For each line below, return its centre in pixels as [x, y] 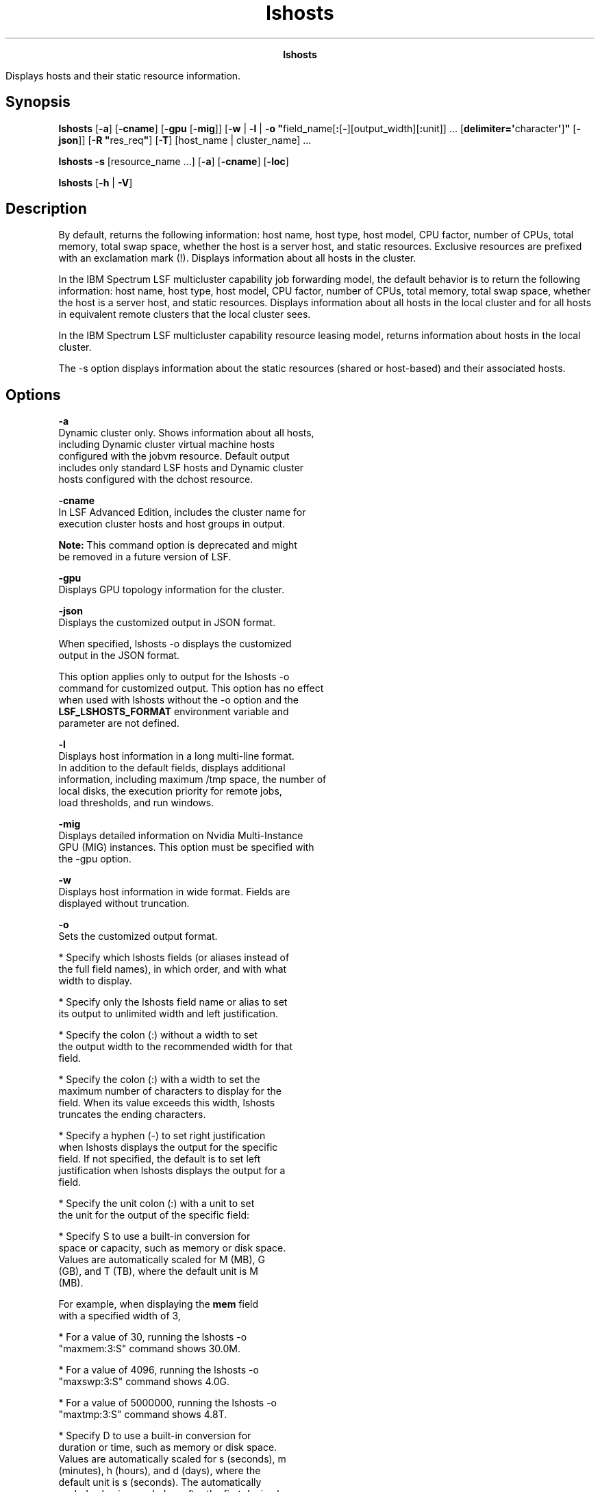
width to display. [95, 981]
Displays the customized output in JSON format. [167, 623]
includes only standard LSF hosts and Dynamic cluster [181, 468]
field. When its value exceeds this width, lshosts [167, 1103]
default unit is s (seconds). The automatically [160, 1482]
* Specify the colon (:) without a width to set [158, 1035]
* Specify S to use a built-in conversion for [154, 1236]
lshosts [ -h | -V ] [96, 182]
